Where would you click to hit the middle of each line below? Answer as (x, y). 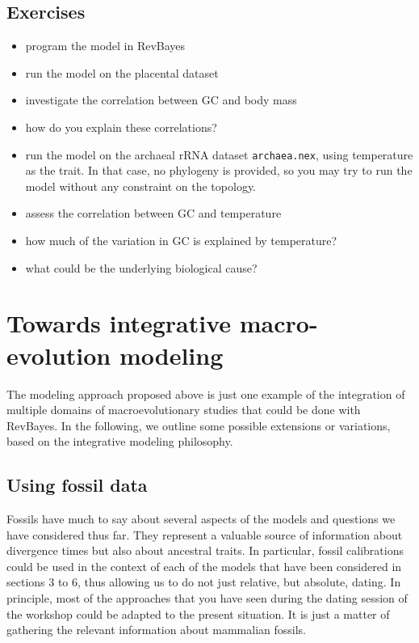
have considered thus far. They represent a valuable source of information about (205, 534)
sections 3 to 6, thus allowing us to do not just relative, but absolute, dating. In (204, 582)
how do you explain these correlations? (121, 127)
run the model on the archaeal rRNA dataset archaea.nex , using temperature (219, 154)
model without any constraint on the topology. (141, 186)
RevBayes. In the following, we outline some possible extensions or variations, (199, 425)
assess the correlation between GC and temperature (153, 213)
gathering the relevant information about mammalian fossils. (156, 630)
